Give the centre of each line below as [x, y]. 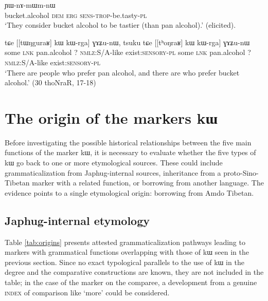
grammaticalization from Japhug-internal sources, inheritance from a [113, 172]
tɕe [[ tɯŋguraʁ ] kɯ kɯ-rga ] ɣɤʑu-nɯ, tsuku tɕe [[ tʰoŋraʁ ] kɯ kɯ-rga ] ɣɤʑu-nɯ [127, 42]
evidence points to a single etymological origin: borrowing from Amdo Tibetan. [129, 192]
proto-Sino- [241, 172]
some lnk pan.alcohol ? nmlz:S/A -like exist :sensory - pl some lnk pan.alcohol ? [128, 52]
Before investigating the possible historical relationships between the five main [128, 142]
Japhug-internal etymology [77, 220]
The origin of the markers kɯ [111, 117]
